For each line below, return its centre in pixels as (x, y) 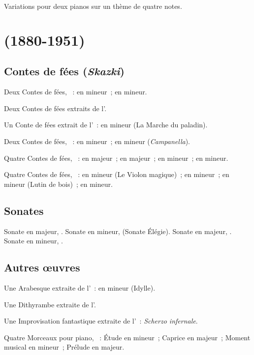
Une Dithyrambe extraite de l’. (50, 304)
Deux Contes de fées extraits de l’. (55, 108)
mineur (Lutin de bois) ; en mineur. (58, 184)
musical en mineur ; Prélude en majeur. (64, 347)
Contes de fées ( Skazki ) (64, 71)
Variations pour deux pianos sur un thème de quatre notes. (93, 6)
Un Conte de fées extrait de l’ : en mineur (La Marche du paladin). (106, 125)
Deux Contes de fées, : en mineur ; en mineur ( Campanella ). (97, 141)
